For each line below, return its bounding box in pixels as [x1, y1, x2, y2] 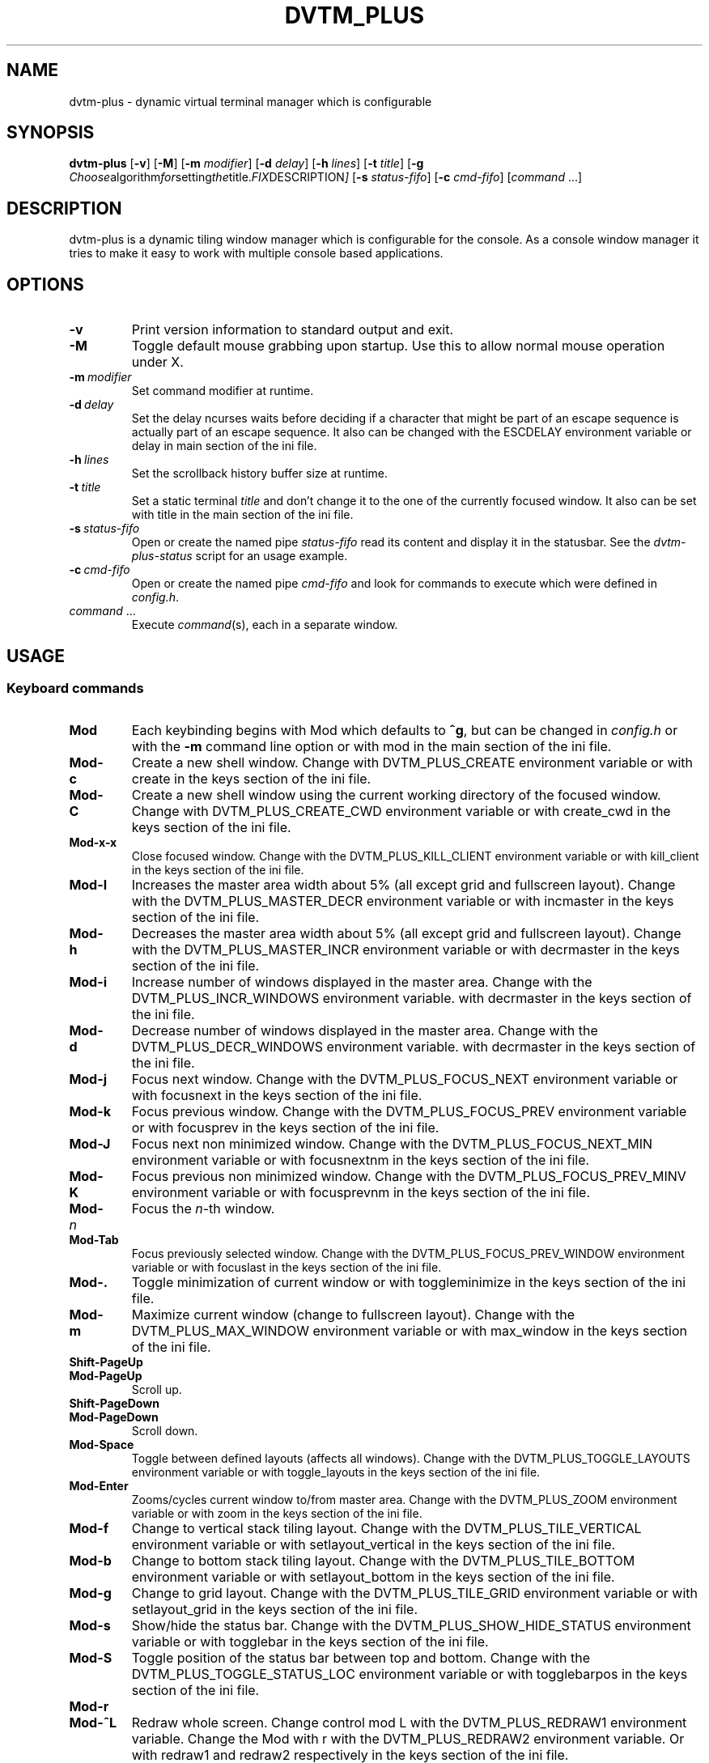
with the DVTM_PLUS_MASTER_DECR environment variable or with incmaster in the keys [131, 893, 674, 910]
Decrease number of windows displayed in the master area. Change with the [131, 1022, 598, 1039]
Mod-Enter [69, 1479, 129, 1493]
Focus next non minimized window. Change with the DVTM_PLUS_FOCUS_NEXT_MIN [131, 1136, 653, 1153]
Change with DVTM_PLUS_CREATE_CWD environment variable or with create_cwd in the [131, 803, 671, 820]
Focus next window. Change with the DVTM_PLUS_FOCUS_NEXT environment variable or [131, 1071, 678, 1088]
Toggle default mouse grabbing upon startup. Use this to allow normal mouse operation [131, 338, 665, 355]
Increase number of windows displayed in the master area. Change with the [131, 974, 592, 991]
